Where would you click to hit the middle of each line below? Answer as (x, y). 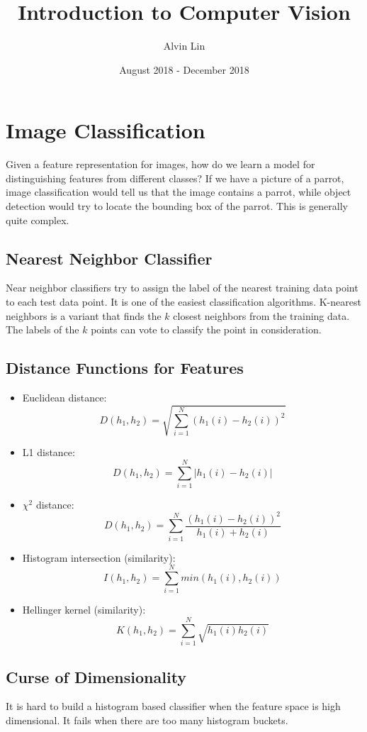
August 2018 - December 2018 (184, 69)
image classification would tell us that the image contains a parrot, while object (179, 192)
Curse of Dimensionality (96, 676)
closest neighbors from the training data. (261, 315)
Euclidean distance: (64, 397)
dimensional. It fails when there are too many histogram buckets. (147, 720)
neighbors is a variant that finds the (84, 315)
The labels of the (43, 329)
